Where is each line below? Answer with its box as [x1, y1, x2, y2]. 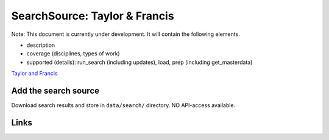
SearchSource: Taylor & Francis [11, 9, 174, 23]
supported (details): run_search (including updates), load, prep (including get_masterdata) [26, 58, 253, 66]
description [26, 41, 55, 49]
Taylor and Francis [11, 70, 58, 77]
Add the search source [11, 85, 100, 96]
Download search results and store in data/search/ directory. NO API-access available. [11, 102, 236, 109]
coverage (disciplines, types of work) [26, 50, 120, 57]
